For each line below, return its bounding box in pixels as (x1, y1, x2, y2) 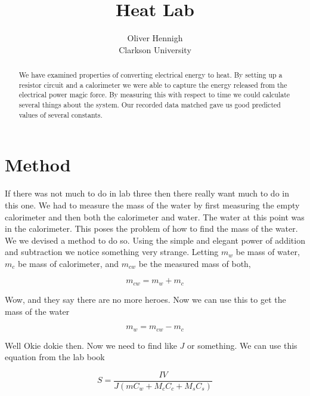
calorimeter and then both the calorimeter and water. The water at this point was (5, 210, 305, 223)
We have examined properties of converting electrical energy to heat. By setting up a (18, 70, 283, 80)
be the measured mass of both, (138, 257, 251, 269)
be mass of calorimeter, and (17, 257, 119, 269)
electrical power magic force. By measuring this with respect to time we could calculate (18, 90, 290, 100)
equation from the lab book (5, 351, 105, 363)
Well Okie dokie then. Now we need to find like (5, 339, 177, 351)
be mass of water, (235, 245, 300, 258)
